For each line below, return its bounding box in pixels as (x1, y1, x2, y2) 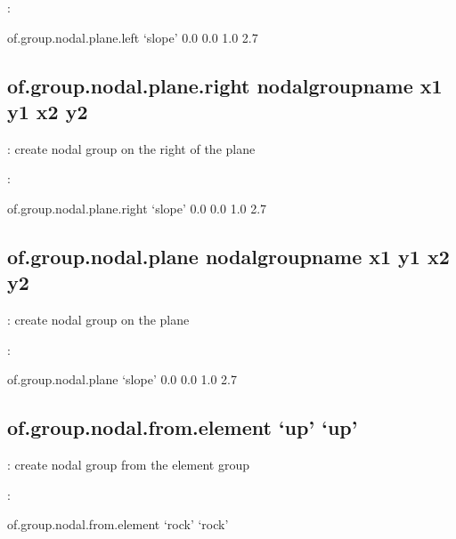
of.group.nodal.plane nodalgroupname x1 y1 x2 (7, 242, 450, 269)
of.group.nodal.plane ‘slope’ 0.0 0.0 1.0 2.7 (7, 370, 238, 389)
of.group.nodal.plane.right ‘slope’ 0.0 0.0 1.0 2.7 (7, 198, 267, 217)
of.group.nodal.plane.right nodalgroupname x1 (7, 71, 443, 99)
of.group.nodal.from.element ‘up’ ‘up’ (7, 414, 358, 441)
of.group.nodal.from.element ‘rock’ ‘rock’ (7, 515, 229, 534)
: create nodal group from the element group (7, 455, 249, 474)
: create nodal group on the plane (7, 310, 190, 329)
